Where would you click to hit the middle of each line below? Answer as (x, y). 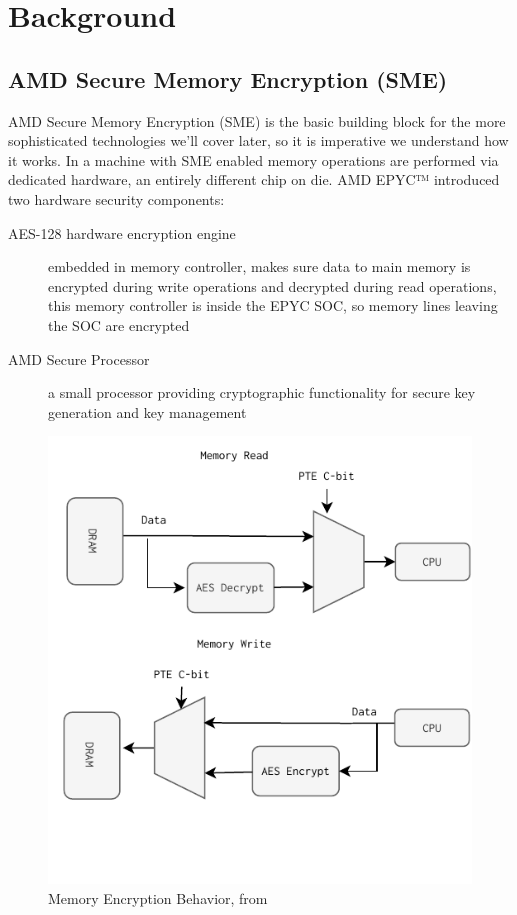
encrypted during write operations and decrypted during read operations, (272, 285)
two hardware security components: (116, 198)
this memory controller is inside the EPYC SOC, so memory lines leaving (273, 305)
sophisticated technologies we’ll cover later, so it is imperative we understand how (258, 140)
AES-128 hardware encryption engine (122, 232)
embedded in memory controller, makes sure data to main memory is (259, 266)
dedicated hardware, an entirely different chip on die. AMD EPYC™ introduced (254, 179)
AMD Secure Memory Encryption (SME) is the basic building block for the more (257, 120)
